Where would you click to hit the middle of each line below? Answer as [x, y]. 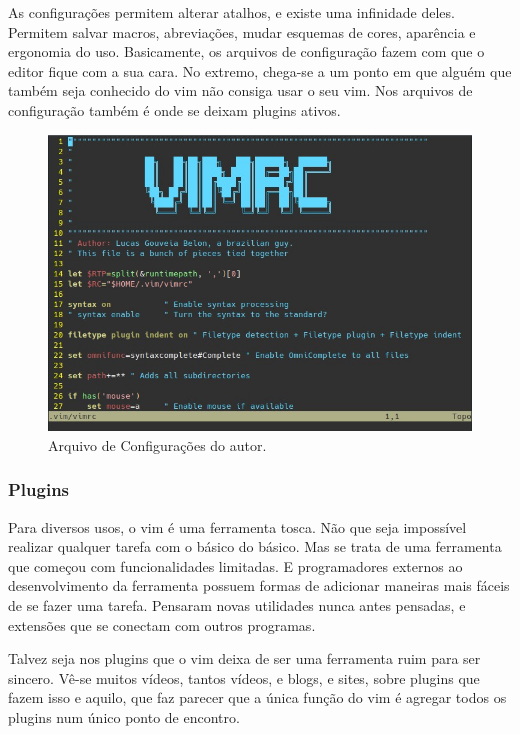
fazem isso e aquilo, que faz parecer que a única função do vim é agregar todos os [257, 697]
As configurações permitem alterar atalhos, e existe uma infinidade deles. [231, 12]
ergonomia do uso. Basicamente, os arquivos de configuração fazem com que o [246, 51]
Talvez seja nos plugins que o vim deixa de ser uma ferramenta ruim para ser [244, 658]
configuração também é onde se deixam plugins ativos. [174, 109]
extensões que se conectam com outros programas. [162, 624]
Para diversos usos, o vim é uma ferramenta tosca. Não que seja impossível [237, 526]
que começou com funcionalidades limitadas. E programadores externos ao [235, 565]
